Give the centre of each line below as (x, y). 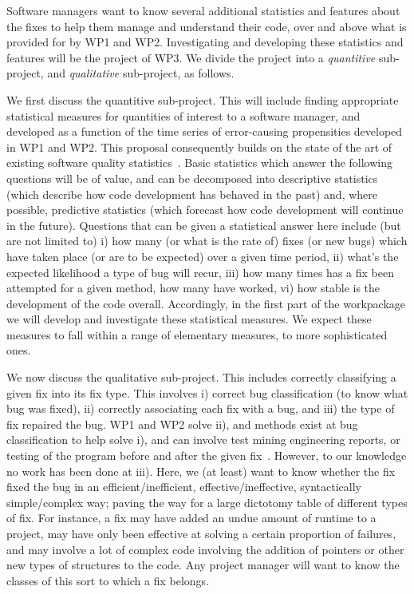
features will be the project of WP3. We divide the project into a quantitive (191, 57)
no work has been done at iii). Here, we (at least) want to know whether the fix (201, 471)
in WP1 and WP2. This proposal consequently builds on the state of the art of (199, 147)
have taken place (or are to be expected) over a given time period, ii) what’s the (203, 256)
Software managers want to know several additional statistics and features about (203, 10)
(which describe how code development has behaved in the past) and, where (192, 194)
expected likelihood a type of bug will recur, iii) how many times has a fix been (200, 272)
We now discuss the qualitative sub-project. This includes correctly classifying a (201, 377)
